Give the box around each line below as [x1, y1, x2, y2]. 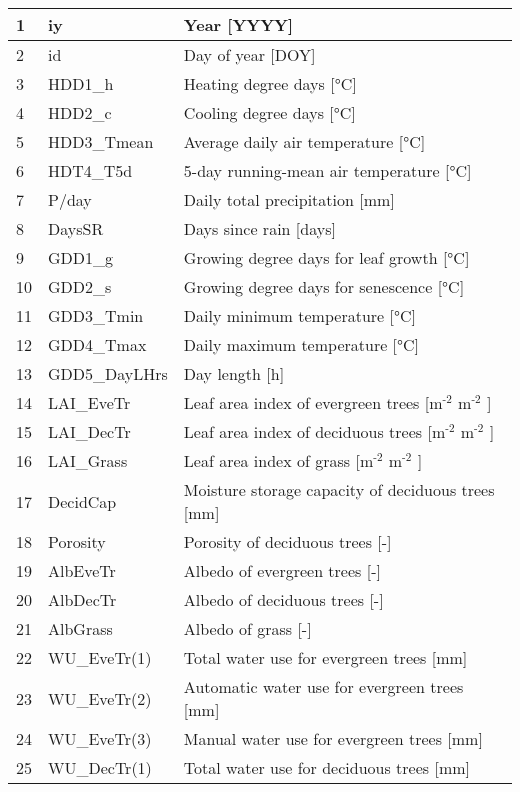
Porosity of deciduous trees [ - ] [183, 530, 392, 553]
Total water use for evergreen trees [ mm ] [183, 646, 468, 669]
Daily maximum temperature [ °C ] [183, 333, 420, 356]
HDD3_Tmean [48, 130, 154, 153]
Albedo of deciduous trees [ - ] [183, 588, 384, 611]
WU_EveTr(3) [48, 727, 152, 750]
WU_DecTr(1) [48, 756, 152, 779]
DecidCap [48, 489, 117, 513]
